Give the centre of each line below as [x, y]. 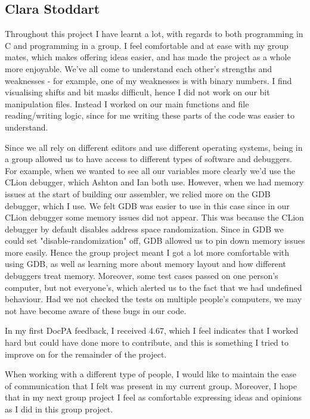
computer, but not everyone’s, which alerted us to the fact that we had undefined [154, 287]
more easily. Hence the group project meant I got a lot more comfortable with [147, 252]
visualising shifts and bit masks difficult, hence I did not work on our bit [137, 92]
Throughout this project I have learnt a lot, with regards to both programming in [154, 34]
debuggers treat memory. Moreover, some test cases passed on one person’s [142, 276]
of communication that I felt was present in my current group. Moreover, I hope [151, 385]
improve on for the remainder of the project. [86, 354]
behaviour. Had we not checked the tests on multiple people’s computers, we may [154, 299]
